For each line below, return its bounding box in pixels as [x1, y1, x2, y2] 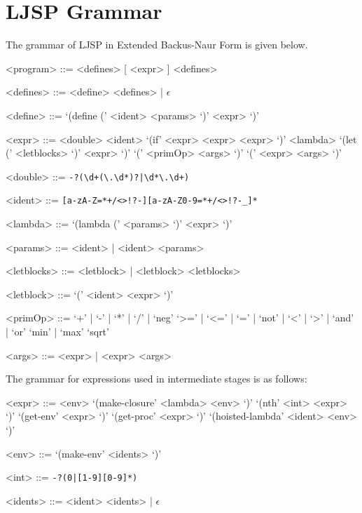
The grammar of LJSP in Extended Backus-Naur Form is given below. [6, 37, 308, 52]
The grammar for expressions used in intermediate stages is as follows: [6, 371, 307, 386]
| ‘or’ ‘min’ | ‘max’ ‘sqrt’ [6, 324, 109, 338]
